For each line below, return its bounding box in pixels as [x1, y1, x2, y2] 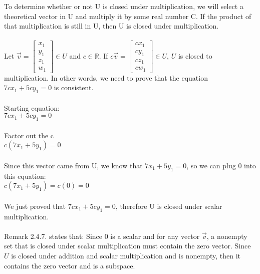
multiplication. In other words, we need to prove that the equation [4, 72, 208, 83]
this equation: [4, 170, 46, 181]
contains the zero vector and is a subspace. [4, 260, 135, 270]
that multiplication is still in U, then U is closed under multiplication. [4, 21, 219, 31]
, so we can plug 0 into [186, 160, 256, 170]
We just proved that [4, 200, 66, 211]
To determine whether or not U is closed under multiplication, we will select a [4, 1, 243, 11]
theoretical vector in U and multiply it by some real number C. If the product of [4, 11, 251, 21]
